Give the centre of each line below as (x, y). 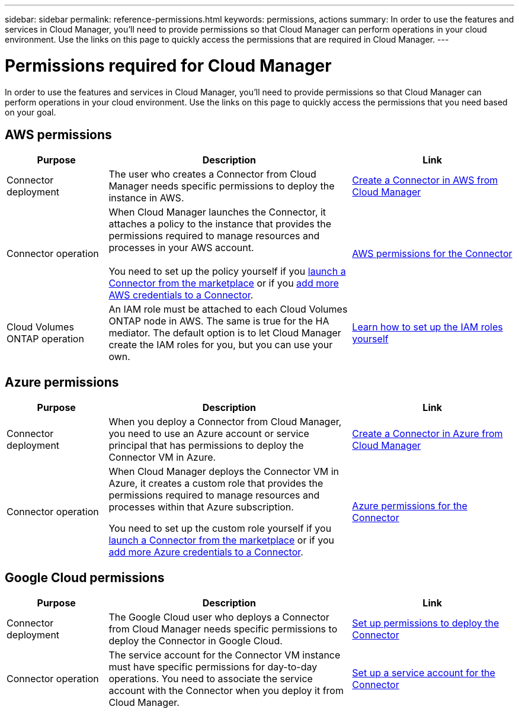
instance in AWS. (146, 198)
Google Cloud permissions (85, 577)
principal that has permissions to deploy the (206, 446)
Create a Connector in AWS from (425, 180)
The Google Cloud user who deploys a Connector (219, 617)
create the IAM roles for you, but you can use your (221, 345)
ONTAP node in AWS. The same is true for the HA (219, 321)
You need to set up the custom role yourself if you (220, 529)
